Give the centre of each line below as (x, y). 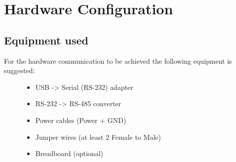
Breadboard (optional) (69, 153)
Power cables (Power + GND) (81, 120)
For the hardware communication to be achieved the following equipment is (118, 61)
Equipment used (46, 40)
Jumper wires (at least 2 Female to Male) (98, 137)
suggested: (20, 70)
